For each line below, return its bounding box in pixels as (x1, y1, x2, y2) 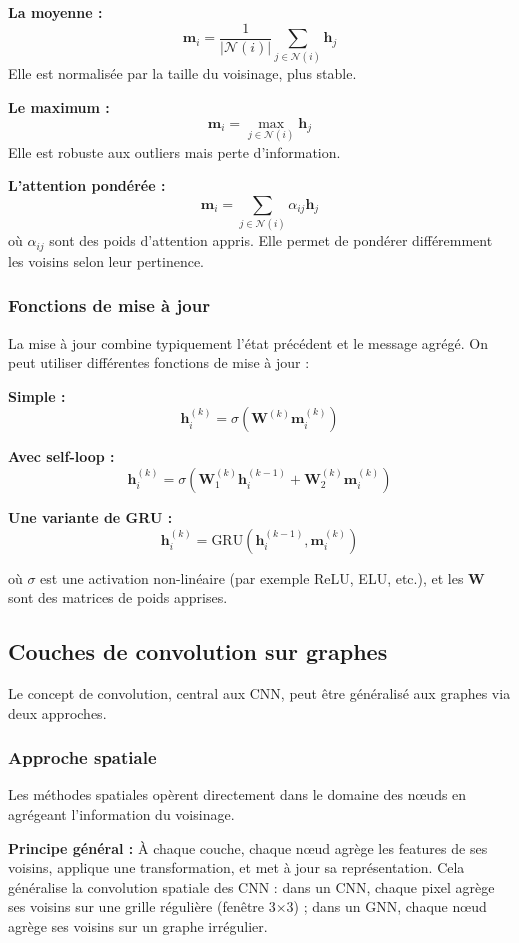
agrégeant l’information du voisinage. (8, 803, 235, 824)
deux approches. (8, 702, 107, 723)
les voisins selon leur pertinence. (8, 250, 204, 271)
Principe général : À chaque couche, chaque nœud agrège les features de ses (8, 837, 488, 858)
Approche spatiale (8, 745, 157, 770)
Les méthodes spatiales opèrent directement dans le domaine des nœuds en (8, 784, 467, 805)
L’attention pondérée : (8, 175, 166, 196)
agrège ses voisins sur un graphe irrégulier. (8, 915, 268, 936)
